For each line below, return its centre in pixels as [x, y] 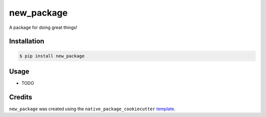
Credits [21, 97]
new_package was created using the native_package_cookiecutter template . [92, 109]
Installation [27, 41]
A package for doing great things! [43, 27]
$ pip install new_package [52, 56]
